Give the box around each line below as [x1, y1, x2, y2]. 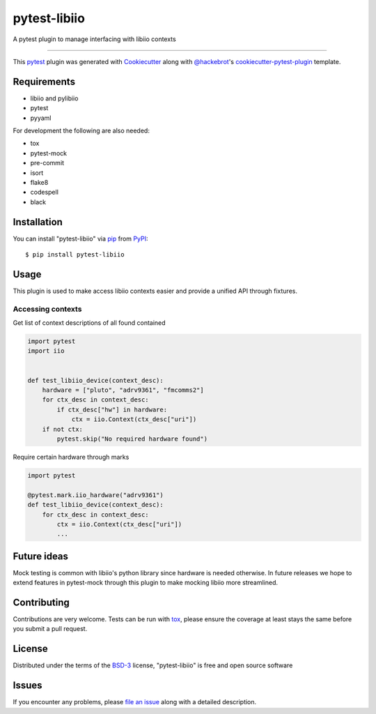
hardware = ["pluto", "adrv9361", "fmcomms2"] [42, 386, 205, 394]
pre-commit [30, 159, 65, 167]
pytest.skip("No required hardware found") [56, 434, 208, 443]
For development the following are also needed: [13, 126, 150, 135]
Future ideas [13, 550, 69, 562]
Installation [13, 216, 63, 228]
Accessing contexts [13, 304, 82, 314]
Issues [13, 680, 42, 692]
